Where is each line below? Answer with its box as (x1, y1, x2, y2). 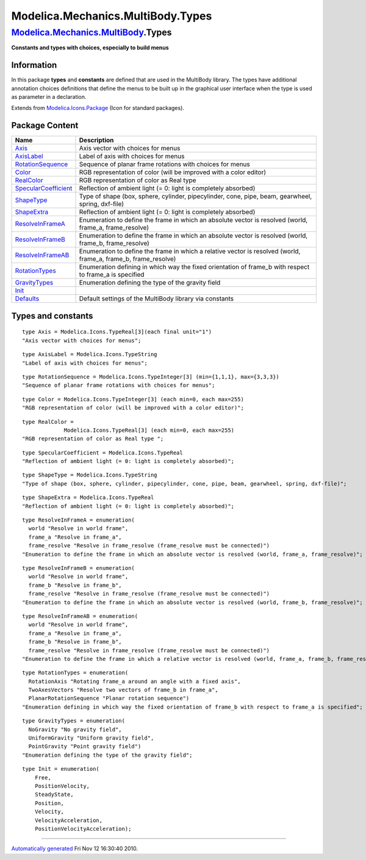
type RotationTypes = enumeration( (22, 669, 129, 676)
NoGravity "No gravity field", (28, 726, 122, 733)
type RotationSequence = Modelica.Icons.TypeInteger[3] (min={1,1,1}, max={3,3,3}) (22, 373, 280, 380)
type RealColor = (22, 418, 74, 425)
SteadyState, (34, 791, 74, 798)
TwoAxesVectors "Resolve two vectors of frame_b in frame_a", (28, 687, 219, 693)
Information (11, 60, 57, 70)
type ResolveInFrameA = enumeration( (22, 517, 135, 523)
